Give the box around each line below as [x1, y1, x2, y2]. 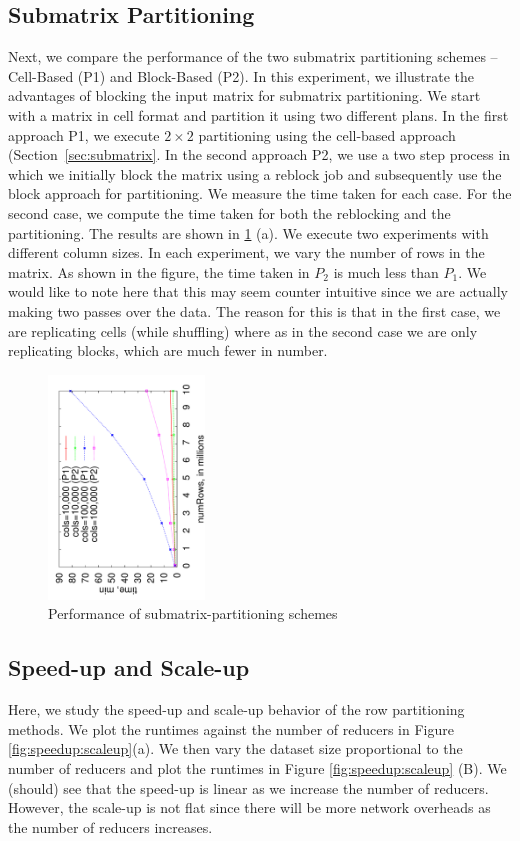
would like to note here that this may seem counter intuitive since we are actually [8, 281, 509, 302]
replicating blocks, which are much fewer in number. [8, 340, 328, 361]
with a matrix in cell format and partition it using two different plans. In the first [8, 104, 509, 125]
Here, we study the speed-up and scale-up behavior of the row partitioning [8, 699, 465, 720]
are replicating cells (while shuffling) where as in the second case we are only [8, 320, 478, 341]
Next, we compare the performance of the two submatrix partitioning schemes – [8, 46, 498, 67]
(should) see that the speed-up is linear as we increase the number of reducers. [8, 777, 489, 798]
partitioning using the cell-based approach [198, 124, 456, 145]
